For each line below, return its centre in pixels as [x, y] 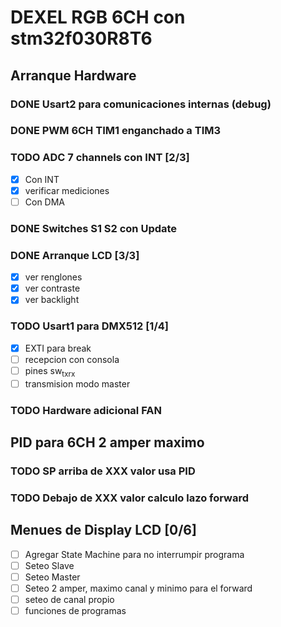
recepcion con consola [72, 359]
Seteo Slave [49, 565]
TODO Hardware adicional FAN [86, 410]
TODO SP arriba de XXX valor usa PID [103, 471]
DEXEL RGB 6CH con [98, 17]
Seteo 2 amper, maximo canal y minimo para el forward [138, 588]
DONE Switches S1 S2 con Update [94, 228]
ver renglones [53, 277]
